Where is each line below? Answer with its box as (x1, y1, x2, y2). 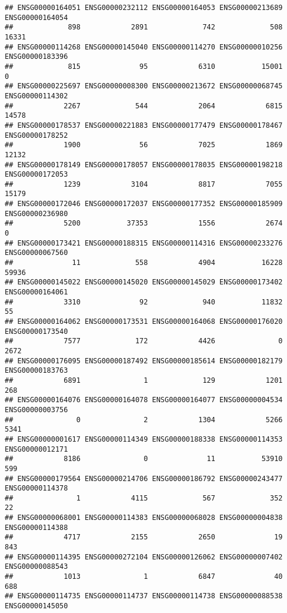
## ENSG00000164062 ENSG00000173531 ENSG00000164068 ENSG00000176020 (5, 317, 283, 326)
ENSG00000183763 (5, 366, 68, 375)
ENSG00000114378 (5, 484, 68, 493)
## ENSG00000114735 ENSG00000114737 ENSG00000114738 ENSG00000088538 (5, 592, 283, 601)
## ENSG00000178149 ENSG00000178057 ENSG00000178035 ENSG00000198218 (5, 160, 283, 169)
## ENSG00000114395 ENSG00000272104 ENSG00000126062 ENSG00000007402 (5, 552, 283, 561)
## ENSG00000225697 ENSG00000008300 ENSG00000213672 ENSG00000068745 (5, 82, 283, 91)
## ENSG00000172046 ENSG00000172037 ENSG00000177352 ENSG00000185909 (5, 200, 283, 208)
